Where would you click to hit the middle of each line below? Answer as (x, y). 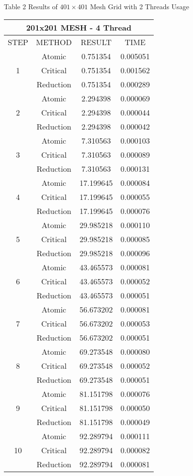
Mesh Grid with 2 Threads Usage (139, 6)
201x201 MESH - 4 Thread (79, 27)
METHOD (54, 42)
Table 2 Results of (31, 6)
